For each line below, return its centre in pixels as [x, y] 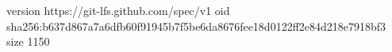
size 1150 [28, 41]
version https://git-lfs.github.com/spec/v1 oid [118, 10]
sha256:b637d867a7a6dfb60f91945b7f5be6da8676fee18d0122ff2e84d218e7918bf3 [196, 26]
